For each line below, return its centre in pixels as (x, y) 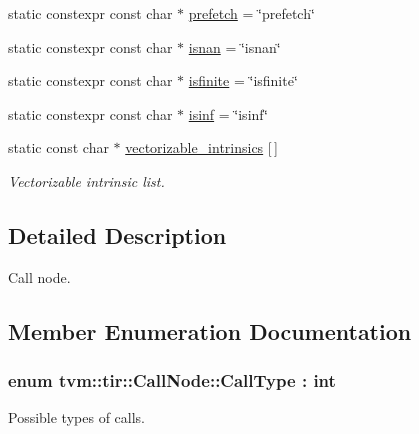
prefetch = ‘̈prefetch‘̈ (251, 13)
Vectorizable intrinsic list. (86, 180)
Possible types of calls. (76, 417)
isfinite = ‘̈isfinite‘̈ (243, 80)
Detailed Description (117, 234)
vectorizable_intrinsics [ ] (201, 147)
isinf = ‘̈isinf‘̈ (228, 113)
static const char (58, 147)
